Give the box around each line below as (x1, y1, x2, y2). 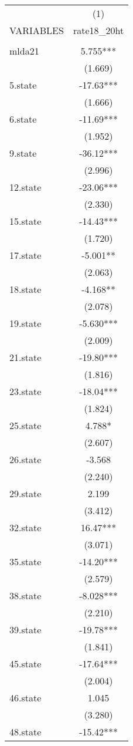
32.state (9, 521, 42, 534)
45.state (9, 657, 42, 670)
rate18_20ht (73, 23, 124, 37)
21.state (9, 350, 42, 364)
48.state (9, 725, 42, 738)
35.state (9, 555, 42, 568)
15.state (9, 214, 42, 228)
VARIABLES (9, 23, 64, 37)
